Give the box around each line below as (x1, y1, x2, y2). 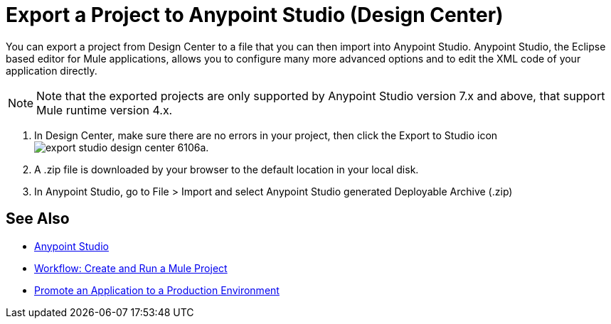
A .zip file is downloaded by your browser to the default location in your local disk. (34, 163, 419, 175)
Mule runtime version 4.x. (36, 102, 173, 117)
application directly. (6, 64, 97, 77)
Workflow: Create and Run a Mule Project (34, 261, 228, 274)
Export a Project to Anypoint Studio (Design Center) (6, 3, 504, 27)
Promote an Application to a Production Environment (34, 283, 280, 296)
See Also (6, 210, 70, 228)
